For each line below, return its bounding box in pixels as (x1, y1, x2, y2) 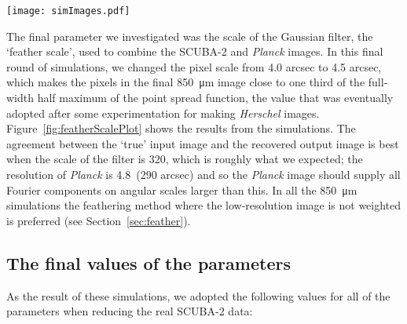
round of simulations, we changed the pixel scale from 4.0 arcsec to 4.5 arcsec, (6, 58, 382, 75)
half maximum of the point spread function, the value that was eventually (37, 89, 394, 106)
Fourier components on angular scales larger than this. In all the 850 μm (6, 181, 357, 198)
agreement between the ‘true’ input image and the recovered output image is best (6, 135, 399, 151)
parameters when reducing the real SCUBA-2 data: (6, 303, 253, 319)
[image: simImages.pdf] (6, 5, 130, 16)
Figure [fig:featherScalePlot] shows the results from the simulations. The (6, 120, 356, 137)
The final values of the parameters (6, 250, 291, 275)
